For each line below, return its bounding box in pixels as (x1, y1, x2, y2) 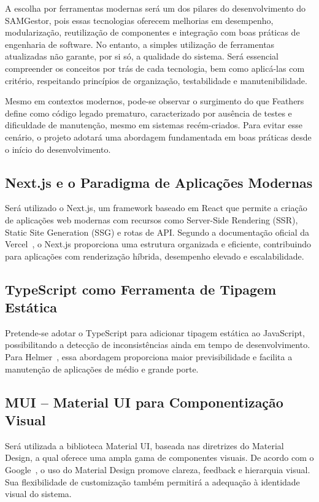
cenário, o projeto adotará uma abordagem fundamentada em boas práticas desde (5, 130, 312, 143)
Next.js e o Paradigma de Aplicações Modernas (5, 172, 313, 191)
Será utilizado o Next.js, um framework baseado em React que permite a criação (5, 201, 307, 214)
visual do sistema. (5, 487, 72, 500)
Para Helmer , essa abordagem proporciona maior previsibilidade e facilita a (5, 350, 293, 363)
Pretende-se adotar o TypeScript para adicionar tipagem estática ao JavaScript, (5, 326, 305, 339)
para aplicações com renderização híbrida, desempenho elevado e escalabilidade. (5, 249, 304, 262)
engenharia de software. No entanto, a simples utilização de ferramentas (5, 37, 275, 50)
